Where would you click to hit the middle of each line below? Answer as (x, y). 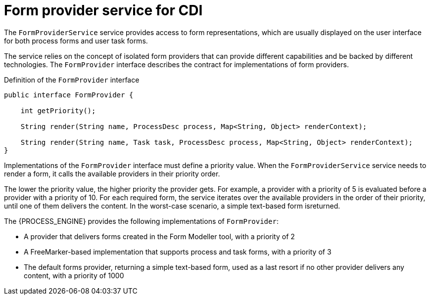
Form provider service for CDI (103, 10)
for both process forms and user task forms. (76, 41)
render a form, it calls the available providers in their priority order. (112, 173)
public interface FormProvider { (69, 95)
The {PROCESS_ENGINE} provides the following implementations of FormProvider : (141, 221)
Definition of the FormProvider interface (72, 80)
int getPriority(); (58, 110)
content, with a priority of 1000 (74, 275)
